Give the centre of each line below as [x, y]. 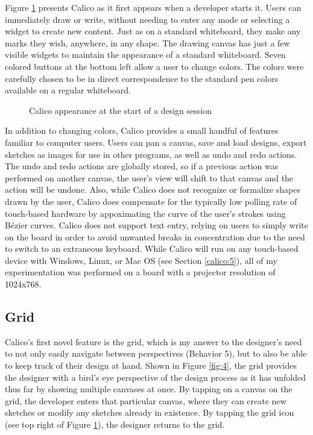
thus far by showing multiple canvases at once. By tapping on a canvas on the [149, 389]
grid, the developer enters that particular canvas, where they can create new [146, 400]
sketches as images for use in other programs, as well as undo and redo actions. [151, 154]
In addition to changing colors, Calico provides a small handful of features [142, 130]
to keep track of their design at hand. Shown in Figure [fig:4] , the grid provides [151, 365]
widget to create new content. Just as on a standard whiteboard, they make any [153, 31]
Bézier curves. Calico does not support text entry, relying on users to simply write [156, 225]
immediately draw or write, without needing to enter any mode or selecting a [147, 19]
